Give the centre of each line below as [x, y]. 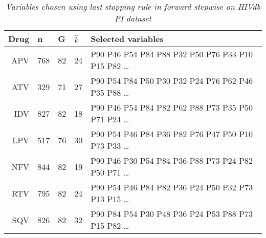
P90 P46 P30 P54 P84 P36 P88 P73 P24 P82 [172, 160]
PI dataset [133, 18]
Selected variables [127, 39]
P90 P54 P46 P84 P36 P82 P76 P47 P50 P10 [172, 134]
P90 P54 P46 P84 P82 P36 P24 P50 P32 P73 [172, 187]
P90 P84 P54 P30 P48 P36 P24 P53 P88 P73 [172, 214]
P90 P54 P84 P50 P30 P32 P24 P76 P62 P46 [172, 81]
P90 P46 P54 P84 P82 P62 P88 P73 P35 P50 [172, 107]
